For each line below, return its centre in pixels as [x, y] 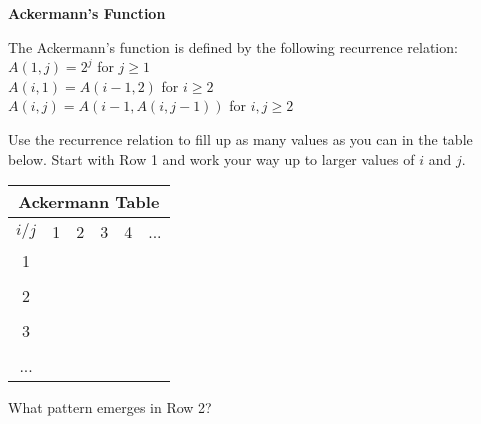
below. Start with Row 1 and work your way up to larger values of [211, 158]
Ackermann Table [89, 202]
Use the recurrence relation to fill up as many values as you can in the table [240, 138]
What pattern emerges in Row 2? [110, 407]
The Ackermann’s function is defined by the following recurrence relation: [233, 46]
